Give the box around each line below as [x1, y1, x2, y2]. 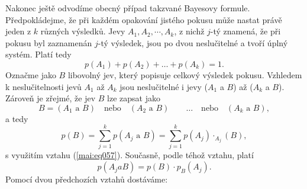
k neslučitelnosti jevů [5, 80, 82, 92]
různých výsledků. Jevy [40, 25, 125, 37]
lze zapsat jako [107, 92, 160, 104]
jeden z [5, 25, 31, 37]
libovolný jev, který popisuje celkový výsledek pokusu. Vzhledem [67, 68, 302, 81]
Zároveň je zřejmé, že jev [5, 92, 96, 104]
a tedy [5, 112, 28, 124]
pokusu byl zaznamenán [5, 36, 92, 49]
